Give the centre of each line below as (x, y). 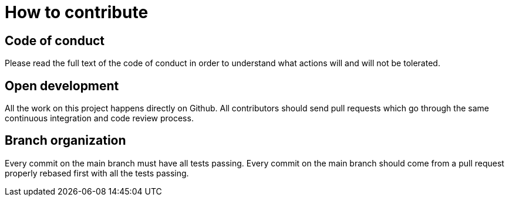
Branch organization (65, 141)
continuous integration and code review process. (99, 118)
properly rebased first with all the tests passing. (97, 173)
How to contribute (77, 12)
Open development (62, 86)
